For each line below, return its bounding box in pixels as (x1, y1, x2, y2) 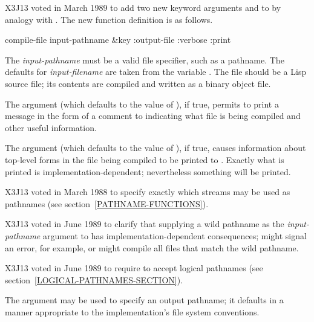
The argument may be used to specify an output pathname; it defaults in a (5, 294, 284, 306)
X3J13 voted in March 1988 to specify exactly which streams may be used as (5, 185, 290, 198)
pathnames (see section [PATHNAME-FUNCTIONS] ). (5, 197, 209, 210)
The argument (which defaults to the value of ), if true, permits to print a (5, 97, 279, 110)
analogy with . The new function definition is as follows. (5, 13, 213, 25)
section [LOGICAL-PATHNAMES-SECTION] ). (5, 273, 183, 286)
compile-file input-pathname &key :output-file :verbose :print (5, 33, 231, 46)
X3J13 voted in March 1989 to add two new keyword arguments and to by (5, 1, 281, 13)
